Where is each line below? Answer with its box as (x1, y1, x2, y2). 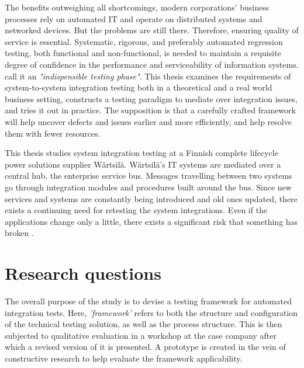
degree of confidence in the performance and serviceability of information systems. (5, 58, 299, 70)
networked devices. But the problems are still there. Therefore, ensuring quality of (5, 24, 299, 36)
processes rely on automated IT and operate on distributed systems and (5, 12, 262, 25)
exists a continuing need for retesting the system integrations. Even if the (5, 204, 268, 216)
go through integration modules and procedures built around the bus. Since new (5, 180, 292, 193)
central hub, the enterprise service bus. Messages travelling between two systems (5, 169, 292, 182)
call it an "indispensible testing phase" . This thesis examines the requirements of (5, 70, 291, 82)
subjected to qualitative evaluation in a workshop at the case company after (5, 329, 277, 341)
